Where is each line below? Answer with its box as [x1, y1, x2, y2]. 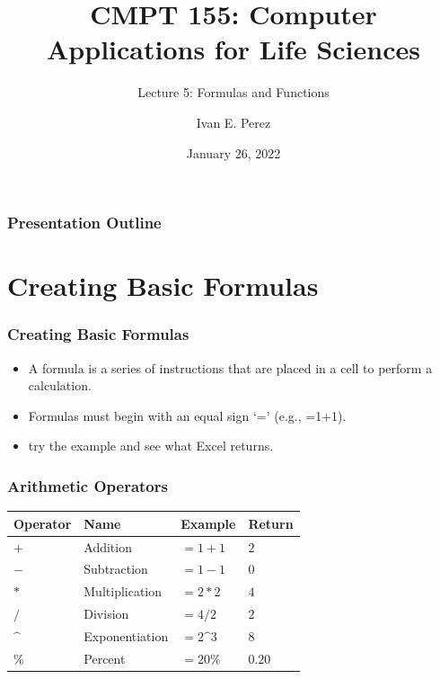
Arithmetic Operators [7, 474, 168, 496]
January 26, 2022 [186, 143, 281, 162]
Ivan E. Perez [196, 112, 271, 131]
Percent [84, 648, 126, 667]
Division [84, 604, 129, 623]
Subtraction [84, 559, 148, 578]
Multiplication [84, 582, 163, 601]
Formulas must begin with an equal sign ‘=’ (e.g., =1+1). [28, 406, 347, 424]
